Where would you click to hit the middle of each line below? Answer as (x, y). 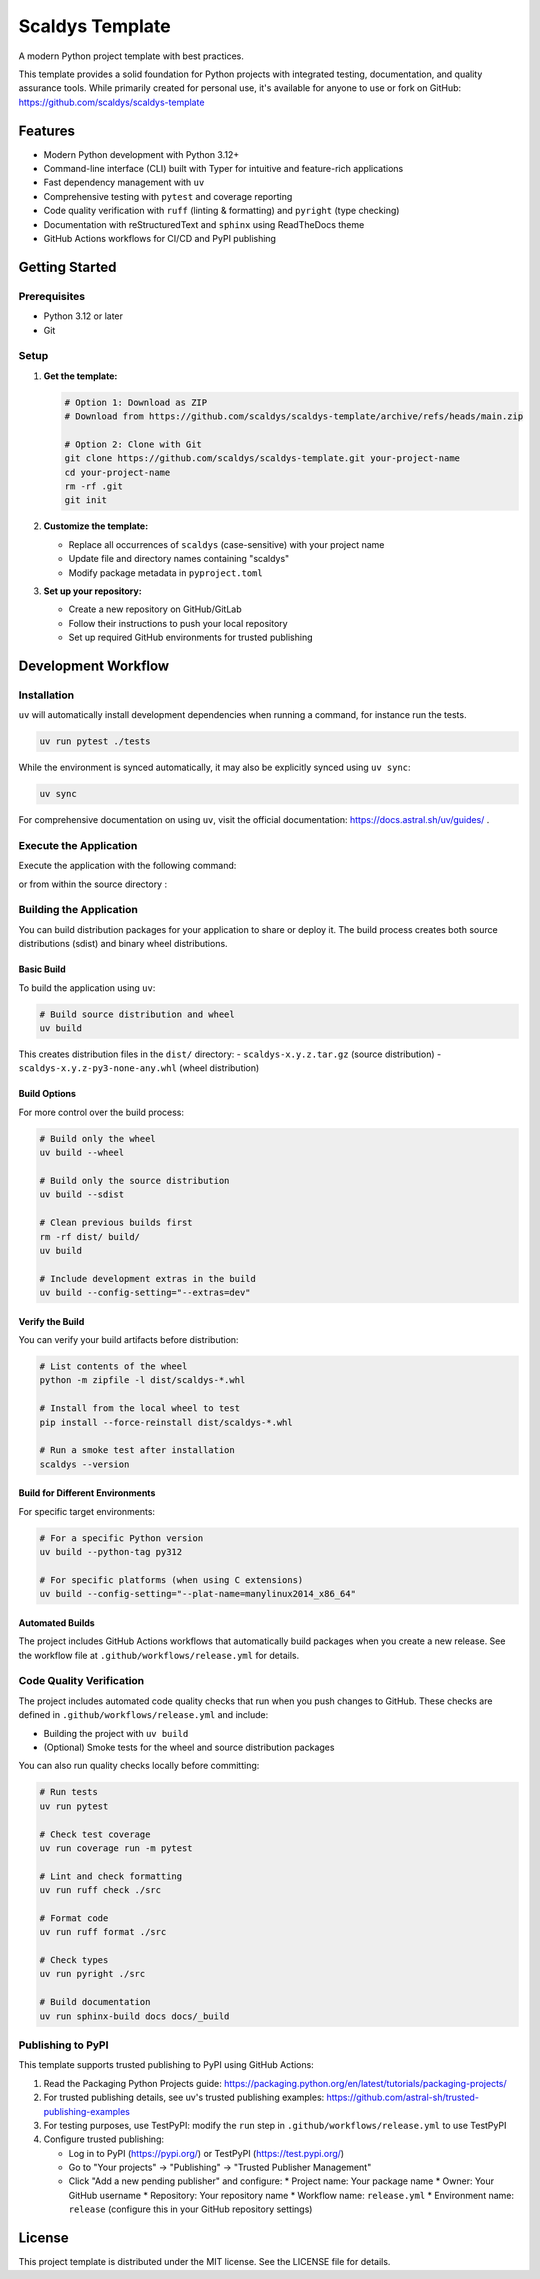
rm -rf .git (94, 486)
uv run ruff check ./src (100, 1890)
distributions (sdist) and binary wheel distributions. (123, 944)
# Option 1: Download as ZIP (136, 402)
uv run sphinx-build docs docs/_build (134, 2016)
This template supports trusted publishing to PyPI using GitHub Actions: (166, 2065)
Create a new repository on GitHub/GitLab (155, 609)
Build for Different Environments (87, 1493)
